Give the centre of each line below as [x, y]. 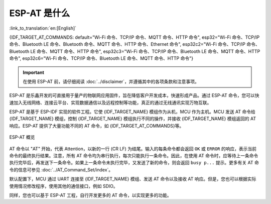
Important [34, 72]
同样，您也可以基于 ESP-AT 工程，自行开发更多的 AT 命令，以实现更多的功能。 [90, 195]
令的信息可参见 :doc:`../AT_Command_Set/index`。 [61, 170]
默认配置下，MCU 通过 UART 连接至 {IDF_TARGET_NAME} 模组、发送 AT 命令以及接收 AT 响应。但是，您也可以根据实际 [133, 179]
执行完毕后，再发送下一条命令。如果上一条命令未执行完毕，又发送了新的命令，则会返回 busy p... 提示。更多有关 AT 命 [134, 163]
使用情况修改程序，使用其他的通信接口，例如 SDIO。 [63, 186]
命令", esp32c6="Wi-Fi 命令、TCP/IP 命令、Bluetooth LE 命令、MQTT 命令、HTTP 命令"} [101, 58]
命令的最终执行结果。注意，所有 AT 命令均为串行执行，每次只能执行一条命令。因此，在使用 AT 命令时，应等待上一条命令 [134, 156]
